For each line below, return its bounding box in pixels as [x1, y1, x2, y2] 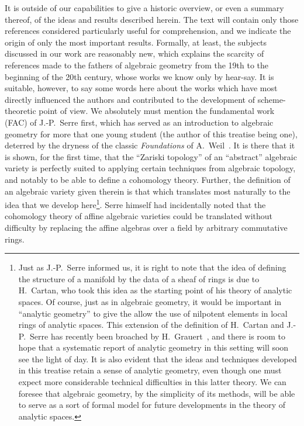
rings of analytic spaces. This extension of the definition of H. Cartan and [18, 318, 284, 331]
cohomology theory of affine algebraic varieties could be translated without [5, 210, 273, 222]
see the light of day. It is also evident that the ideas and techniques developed [18, 352, 297, 365]
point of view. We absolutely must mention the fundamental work [39, 105, 275, 117]
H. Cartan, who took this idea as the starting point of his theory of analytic [18, 284, 292, 296]
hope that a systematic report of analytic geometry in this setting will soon [18, 341, 289, 354]
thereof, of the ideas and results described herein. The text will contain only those [5, 13, 299, 25]
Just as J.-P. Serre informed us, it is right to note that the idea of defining [18, 261, 286, 273]
